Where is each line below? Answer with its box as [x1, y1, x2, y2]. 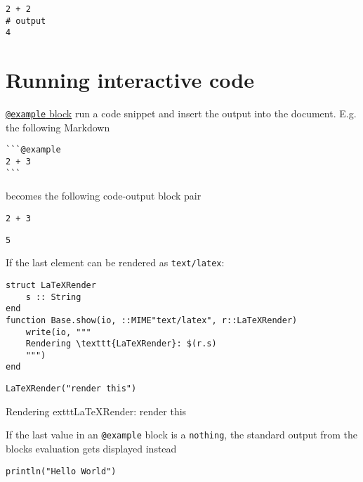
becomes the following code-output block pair [6, 188, 202, 203]
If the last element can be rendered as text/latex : [6, 255, 225, 270]
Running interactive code [6, 65, 255, 94]
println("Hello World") [6, 466, 117, 476]
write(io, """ [25, 327, 91, 337]
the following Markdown [6, 119, 110, 134]
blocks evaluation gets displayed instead [6, 441, 177, 456]
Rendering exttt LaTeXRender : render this [6, 403, 187, 418]
